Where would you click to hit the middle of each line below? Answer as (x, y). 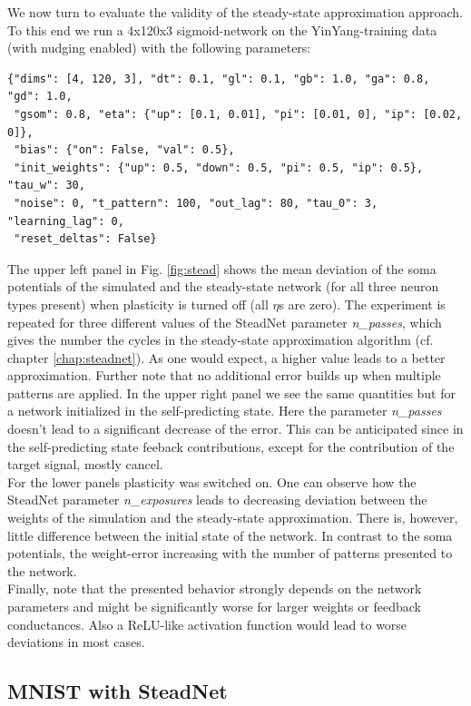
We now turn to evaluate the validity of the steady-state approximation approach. (235, 12)
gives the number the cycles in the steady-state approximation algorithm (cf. (221, 340)
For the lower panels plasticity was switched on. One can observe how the (212, 481)
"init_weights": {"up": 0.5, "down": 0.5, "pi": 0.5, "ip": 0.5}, (219, 167)
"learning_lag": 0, (66, 221)
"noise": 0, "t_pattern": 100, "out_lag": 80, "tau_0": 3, (196, 203)
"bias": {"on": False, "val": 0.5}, (124, 150)
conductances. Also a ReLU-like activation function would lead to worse (207, 624)
